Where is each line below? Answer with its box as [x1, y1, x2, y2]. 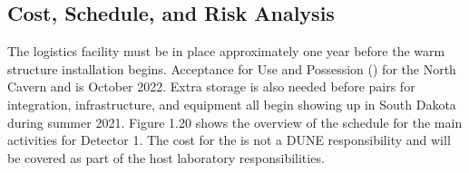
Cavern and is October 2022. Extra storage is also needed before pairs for [7, 77, 415, 96]
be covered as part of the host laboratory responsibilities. [7, 148, 325, 167]
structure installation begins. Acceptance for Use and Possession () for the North [7, 59, 456, 78]
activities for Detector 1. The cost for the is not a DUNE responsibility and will [7, 130, 451, 149]
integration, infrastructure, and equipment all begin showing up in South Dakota [7, 94, 456, 113]
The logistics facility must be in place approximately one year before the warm [7, 42, 445, 61]
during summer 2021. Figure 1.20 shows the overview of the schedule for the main [7, 112, 463, 131]
